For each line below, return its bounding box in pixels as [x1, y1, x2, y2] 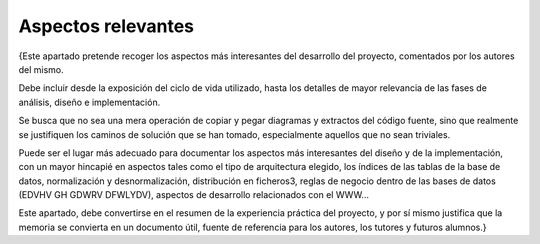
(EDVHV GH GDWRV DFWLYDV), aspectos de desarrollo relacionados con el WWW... [18, 189, 370, 201]
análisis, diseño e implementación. [18, 96, 161, 108]
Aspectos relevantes [18, 15, 195, 37]
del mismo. [18, 63, 64, 75]
